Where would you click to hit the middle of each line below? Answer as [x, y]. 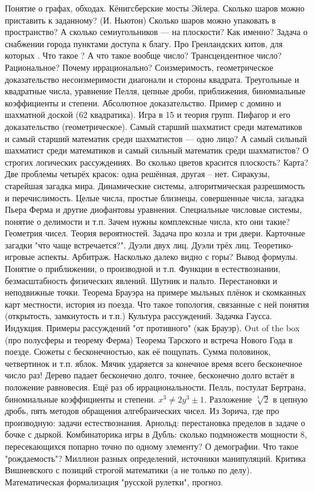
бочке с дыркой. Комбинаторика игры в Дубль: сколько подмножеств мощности [151, 434]
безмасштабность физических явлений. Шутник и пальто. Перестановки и [141, 280]
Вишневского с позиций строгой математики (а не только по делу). [129, 470]
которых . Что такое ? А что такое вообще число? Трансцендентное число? [143, 55]
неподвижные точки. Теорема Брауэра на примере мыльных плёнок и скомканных [155, 292]
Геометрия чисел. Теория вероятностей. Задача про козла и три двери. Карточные [155, 233]
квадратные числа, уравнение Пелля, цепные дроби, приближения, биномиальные [155, 91]
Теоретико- [274, 244]
